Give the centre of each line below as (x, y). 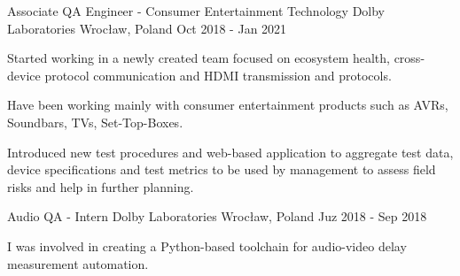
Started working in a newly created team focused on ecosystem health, (199, 58)
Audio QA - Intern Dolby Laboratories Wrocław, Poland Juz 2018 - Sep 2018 (217, 216)
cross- (409, 58)
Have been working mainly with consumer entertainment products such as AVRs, (228, 105)
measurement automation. (78, 263)
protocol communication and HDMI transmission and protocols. (218, 75)
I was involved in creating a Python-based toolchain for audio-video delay (207, 245)
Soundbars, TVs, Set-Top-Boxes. (95, 122)
